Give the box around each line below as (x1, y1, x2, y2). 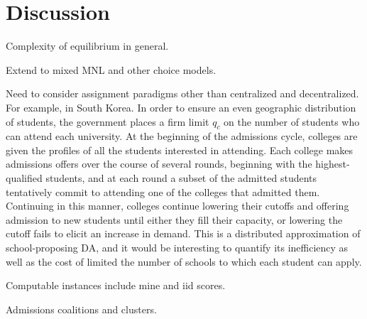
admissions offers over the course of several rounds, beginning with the (6, 156, 312, 171)
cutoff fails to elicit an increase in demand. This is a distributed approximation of (6, 226, 361, 241)
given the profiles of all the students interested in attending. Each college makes (6, 142, 354, 157)
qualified (6, 171, 43, 185)
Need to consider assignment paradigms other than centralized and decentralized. (6, 86, 359, 101)
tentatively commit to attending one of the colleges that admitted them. (6, 184, 320, 199)
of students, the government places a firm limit (6, 114, 209, 129)
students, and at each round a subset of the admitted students (45, 171, 317, 185)
